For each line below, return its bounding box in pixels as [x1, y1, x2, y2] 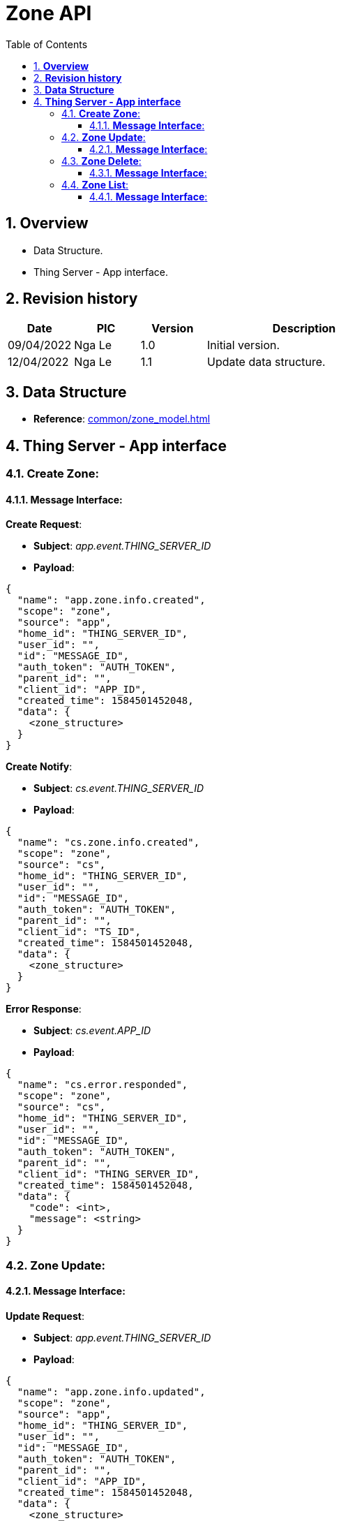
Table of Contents [6, 38, 88, 50]
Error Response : [6, 1003, 82, 1015]
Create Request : [6, 518, 82, 531]
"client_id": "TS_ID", [17, 926, 141, 938]
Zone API [6, 1, 92, 25]
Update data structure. [207, 355, 326, 369]
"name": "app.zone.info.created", [17, 594, 206, 606]
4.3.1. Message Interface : [89, 166, 207, 179]
